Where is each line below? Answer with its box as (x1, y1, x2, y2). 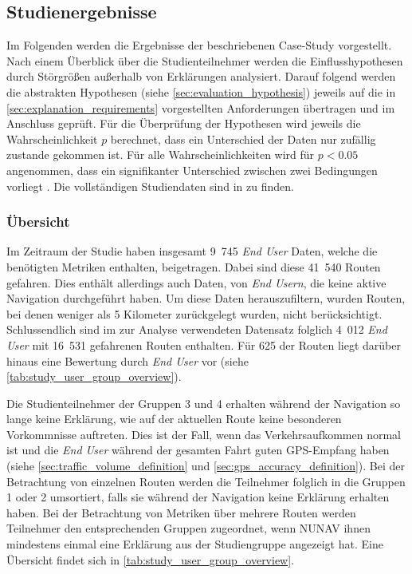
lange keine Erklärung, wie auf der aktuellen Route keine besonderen (6, 410, 342, 427)
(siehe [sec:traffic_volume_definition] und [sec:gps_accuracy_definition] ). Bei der (6, 457, 405, 474)
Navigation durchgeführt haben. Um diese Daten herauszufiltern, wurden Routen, (6, 290, 406, 307)
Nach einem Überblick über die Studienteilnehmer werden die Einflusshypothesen (6, 52, 403, 69)
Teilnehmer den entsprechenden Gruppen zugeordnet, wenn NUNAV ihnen (6, 520, 371, 536)
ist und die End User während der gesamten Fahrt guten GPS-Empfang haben (6, 441, 390, 458)
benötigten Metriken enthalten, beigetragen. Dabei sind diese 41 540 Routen (6, 258, 381, 275)
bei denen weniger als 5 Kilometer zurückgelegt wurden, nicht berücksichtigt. (6, 305, 383, 322)
